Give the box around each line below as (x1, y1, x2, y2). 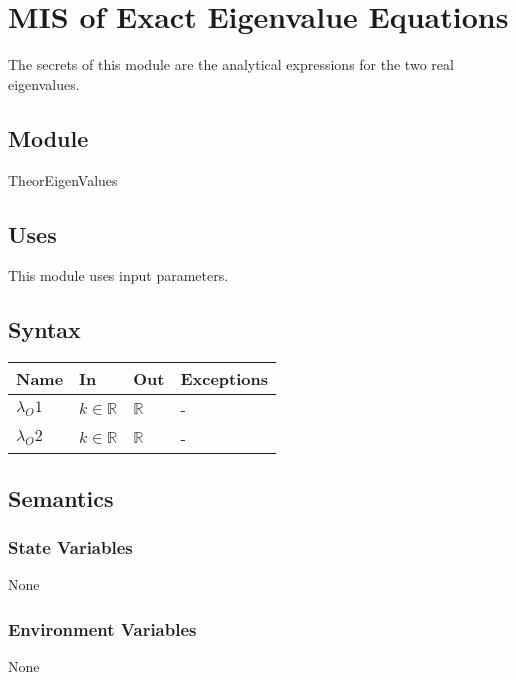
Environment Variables (8, 616, 197, 641)
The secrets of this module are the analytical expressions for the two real (8, 54, 454, 75)
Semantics (8, 482, 114, 513)
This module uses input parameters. (8, 265, 229, 286)
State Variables (8, 534, 133, 559)
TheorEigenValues (8, 169, 118, 190)
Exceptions (180, 367, 269, 391)
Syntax (8, 314, 81, 345)
